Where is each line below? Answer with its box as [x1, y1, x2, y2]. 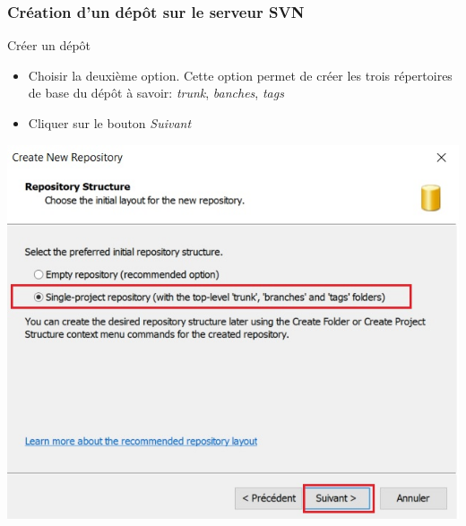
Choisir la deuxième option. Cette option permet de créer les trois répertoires [28, 65, 453, 84]
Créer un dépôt [7, 36, 91, 55]
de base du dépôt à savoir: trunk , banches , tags [28, 83, 284, 102]
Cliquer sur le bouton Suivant [28, 114, 192, 132]
